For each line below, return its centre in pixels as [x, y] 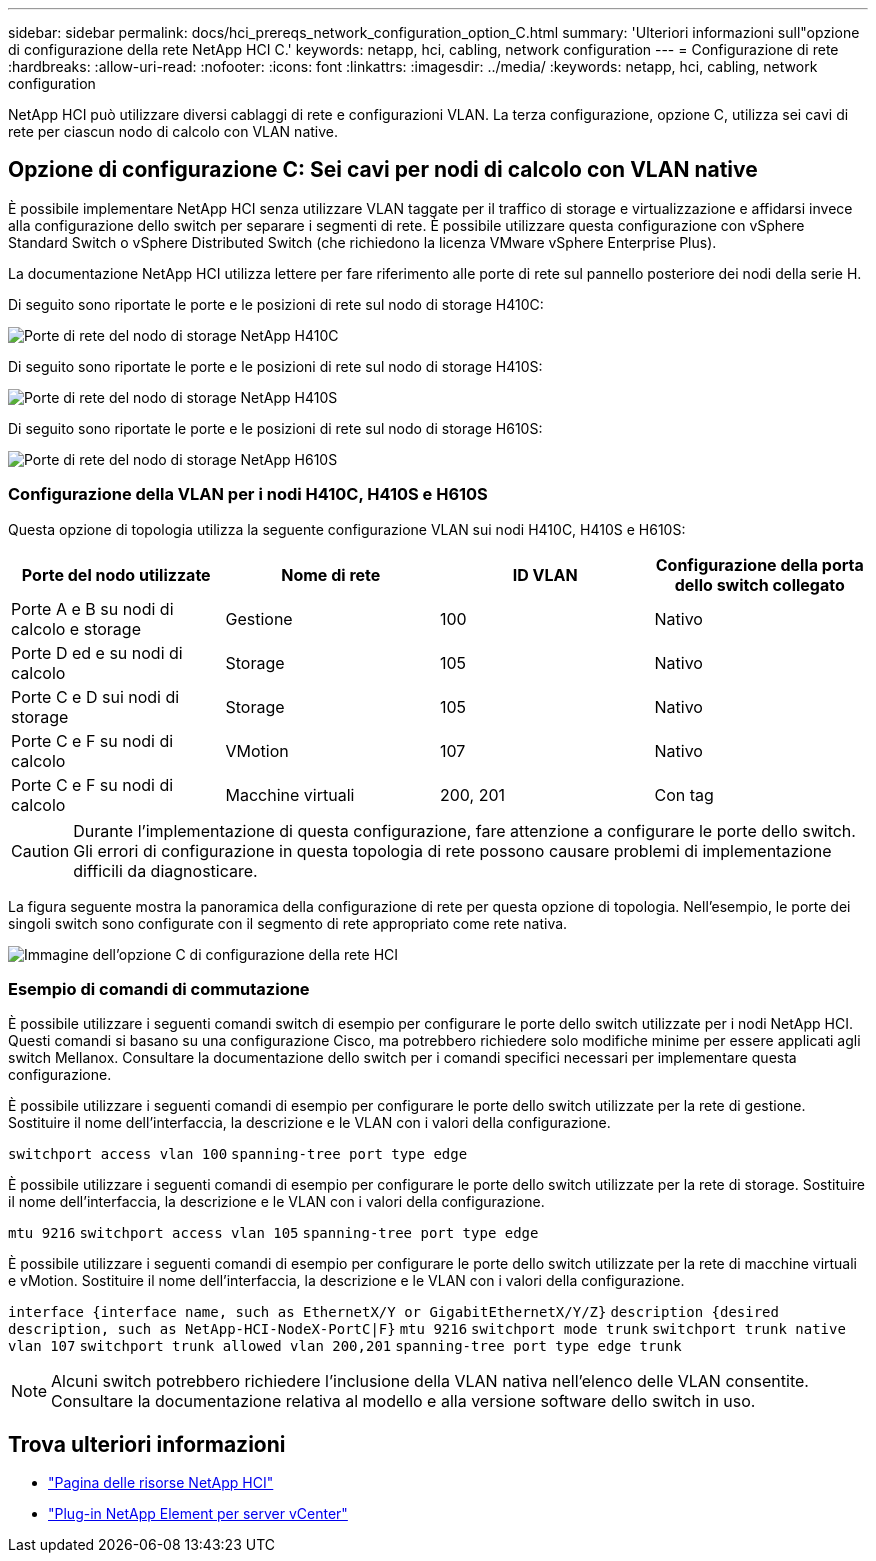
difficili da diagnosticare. [165, 870]
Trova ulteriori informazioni [147, 1444]
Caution [40, 850]
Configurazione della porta [759, 564]
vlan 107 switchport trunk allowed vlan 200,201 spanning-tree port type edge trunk [345, 1346]
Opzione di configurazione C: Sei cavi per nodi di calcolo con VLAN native [383, 170]
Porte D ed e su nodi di [97, 652]
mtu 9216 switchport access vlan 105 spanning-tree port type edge [273, 1233]
